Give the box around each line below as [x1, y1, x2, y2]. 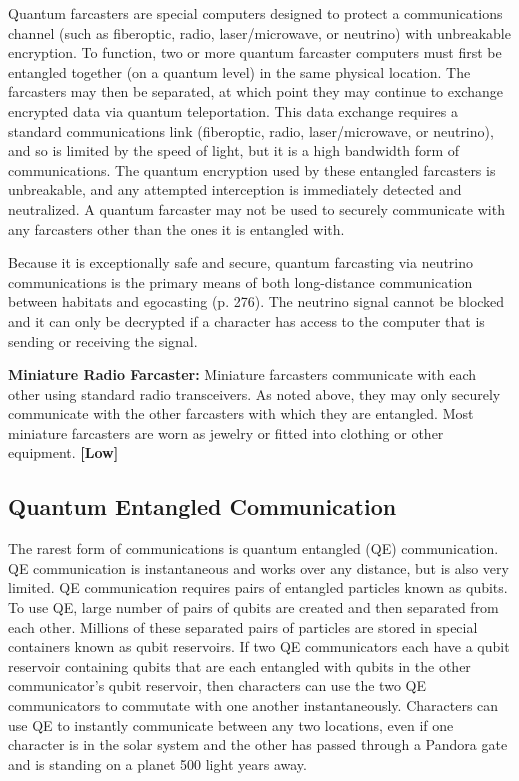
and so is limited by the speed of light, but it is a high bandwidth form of [8, 140, 460, 161]
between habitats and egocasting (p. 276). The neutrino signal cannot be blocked [8, 291, 505, 312]
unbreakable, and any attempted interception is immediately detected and [8, 179, 462, 200]
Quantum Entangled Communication [8, 491, 397, 522]
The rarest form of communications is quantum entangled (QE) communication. [8, 538, 499, 559]
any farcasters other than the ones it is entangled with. [8, 218, 345, 239]
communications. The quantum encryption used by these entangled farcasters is [8, 159, 496, 180]
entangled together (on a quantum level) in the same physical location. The [8, 61, 471, 82]
